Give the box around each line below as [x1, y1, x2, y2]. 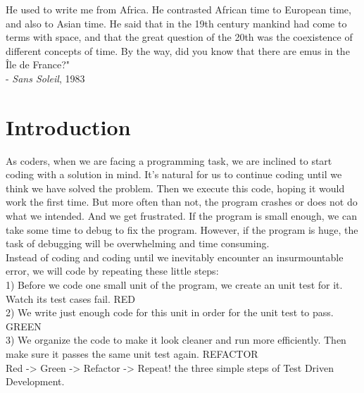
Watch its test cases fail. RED [6, 291, 136, 306]
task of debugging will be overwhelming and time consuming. [6, 236, 270, 251]
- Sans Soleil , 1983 [6, 70, 85, 85]
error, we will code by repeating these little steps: [6, 263, 219, 278]
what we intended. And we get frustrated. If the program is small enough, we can [6, 208, 357, 223]
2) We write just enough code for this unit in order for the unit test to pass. [6, 305, 334, 320]
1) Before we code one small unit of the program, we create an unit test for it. [6, 277, 343, 292]
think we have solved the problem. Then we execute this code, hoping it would [6, 180, 345, 195]
